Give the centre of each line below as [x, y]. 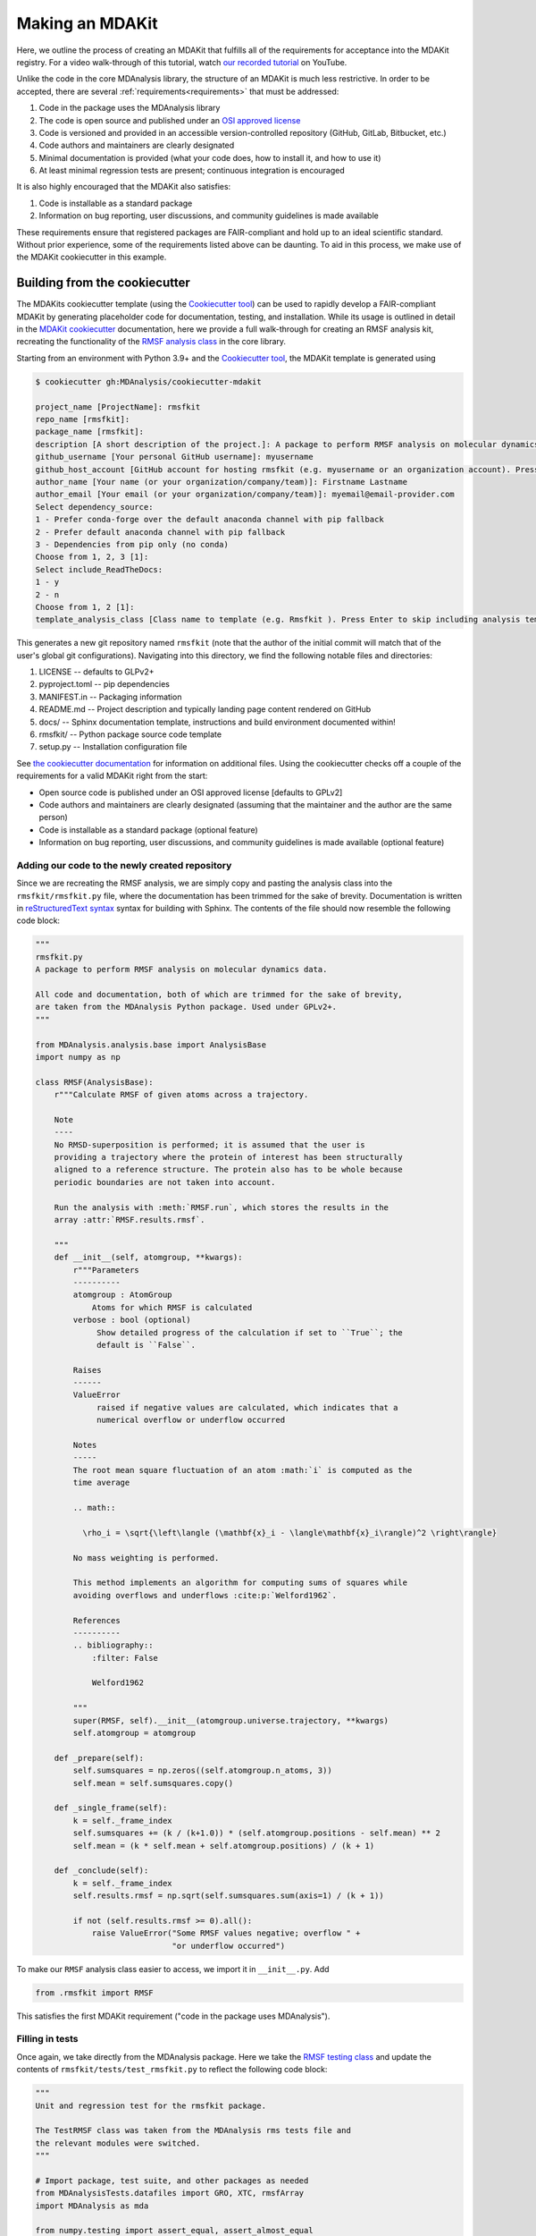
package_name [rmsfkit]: [90, 432]
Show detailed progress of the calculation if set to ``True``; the [250, 1332]
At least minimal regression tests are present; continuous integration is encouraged [192, 171]
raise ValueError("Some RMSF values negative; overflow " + [226, 1933]
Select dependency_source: [94, 507]
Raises [87, 1370]
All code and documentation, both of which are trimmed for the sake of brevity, [219, 994]
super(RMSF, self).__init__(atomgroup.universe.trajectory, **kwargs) [230, 1720]
